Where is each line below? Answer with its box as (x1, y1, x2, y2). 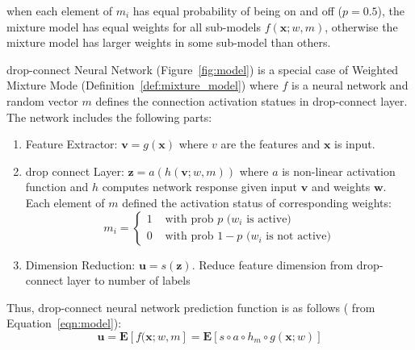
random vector (6, 92, 78, 109)
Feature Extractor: (25, 135, 118, 152)
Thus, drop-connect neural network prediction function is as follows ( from (6, 298, 375, 315)
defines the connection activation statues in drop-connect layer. (95, 92, 408, 109)
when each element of (6, 2, 113, 19)
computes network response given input (102, 178, 298, 195)
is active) (246, 214, 291, 226)
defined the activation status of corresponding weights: (122, 194, 392, 210)
